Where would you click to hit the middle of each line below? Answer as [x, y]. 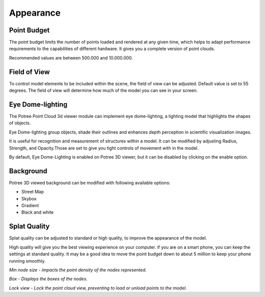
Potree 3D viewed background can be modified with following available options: [90, 183]
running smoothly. [27, 261]
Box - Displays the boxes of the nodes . [48, 279]
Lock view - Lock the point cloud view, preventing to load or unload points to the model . [98, 288]
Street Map [33, 192]
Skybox [29, 198]
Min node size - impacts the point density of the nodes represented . [78, 270]
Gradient [30, 206]
